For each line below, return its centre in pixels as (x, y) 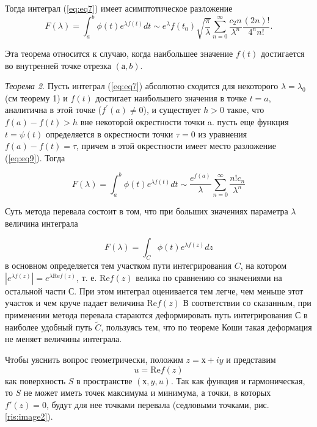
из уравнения (223, 133)
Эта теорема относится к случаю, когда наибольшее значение (119, 53)
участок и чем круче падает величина (75, 303)
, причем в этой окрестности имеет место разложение (176, 146)
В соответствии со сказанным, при (247, 303)
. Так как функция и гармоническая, (238, 380)
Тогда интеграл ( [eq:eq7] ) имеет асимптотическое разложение (119, 8)
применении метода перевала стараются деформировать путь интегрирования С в (156, 314)
